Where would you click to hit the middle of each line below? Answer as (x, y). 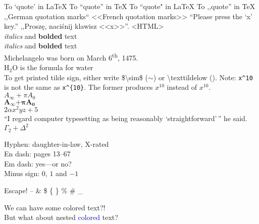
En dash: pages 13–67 (37, 154)
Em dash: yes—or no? (38, 163)
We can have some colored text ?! (55, 207)
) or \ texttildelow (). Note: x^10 (203, 77)
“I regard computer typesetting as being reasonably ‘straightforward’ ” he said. (126, 118)
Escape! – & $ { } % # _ (44, 190)
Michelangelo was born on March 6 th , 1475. (71, 57)
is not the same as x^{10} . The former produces (79, 87)
